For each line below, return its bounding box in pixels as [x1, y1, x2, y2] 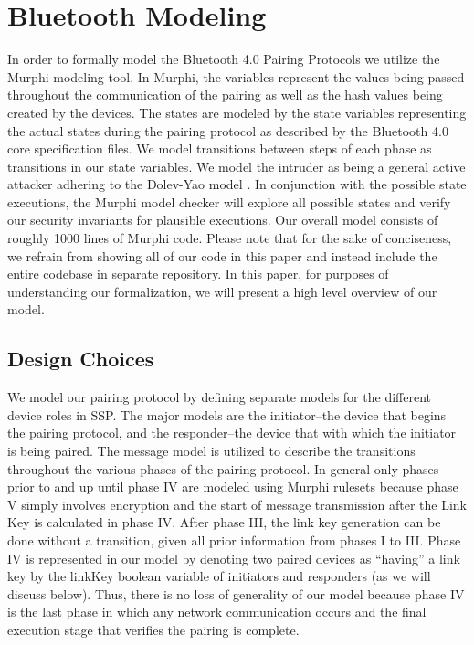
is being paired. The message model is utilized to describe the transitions [7, 441, 416, 460]
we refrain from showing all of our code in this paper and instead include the [7, 246, 437, 265]
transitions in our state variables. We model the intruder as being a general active [7, 156, 466, 175]
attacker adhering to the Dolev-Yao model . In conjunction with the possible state [7, 174, 467, 194]
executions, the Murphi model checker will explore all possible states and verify [7, 192, 451, 211]
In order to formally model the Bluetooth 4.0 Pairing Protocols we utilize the [7, 49, 440, 69]
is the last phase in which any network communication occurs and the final [7, 602, 427, 621]
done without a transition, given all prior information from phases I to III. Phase [7, 530, 461, 549]
